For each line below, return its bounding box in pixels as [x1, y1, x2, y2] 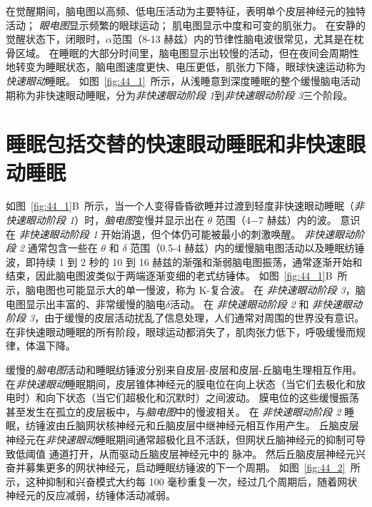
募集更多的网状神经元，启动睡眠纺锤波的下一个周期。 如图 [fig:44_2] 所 [25, 460, 361, 475]
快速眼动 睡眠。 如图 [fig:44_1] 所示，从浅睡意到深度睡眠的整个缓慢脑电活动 [6, 73, 361, 88]
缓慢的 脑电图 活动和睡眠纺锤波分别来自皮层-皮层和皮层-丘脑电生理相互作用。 [6, 362, 363, 377]
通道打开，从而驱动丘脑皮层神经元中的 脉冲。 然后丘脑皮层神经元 [49, 446, 356, 461]
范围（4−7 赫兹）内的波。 [216, 212, 337, 227]
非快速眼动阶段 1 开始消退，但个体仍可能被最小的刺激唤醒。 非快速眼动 [19, 226, 355, 241]
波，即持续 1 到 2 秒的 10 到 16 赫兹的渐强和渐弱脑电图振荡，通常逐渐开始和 [6, 254, 363, 269]
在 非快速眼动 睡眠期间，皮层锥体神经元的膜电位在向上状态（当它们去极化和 [6, 376, 356, 391]
